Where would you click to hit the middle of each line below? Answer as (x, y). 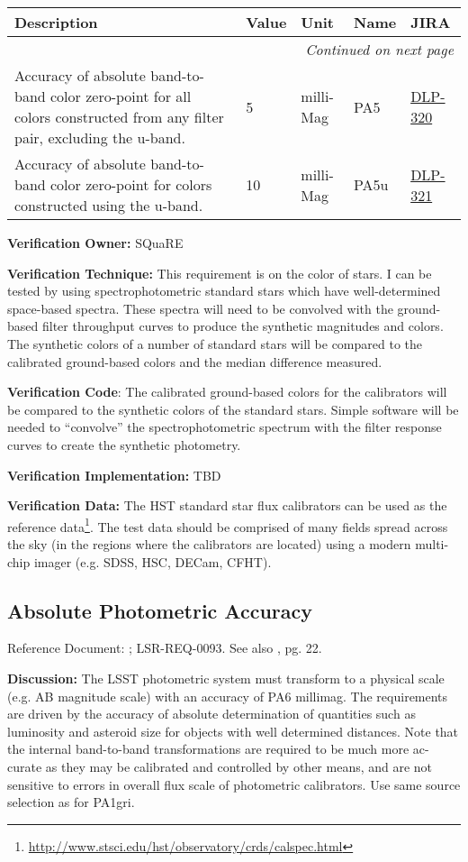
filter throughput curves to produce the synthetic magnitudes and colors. (243, 326)
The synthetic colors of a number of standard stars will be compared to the (215, 343)
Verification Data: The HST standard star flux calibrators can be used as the (227, 505)
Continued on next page (379, 49)
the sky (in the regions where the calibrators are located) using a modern (209, 543)
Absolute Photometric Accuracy (160, 610)
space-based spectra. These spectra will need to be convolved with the (200, 308)
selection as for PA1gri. (71, 802)
